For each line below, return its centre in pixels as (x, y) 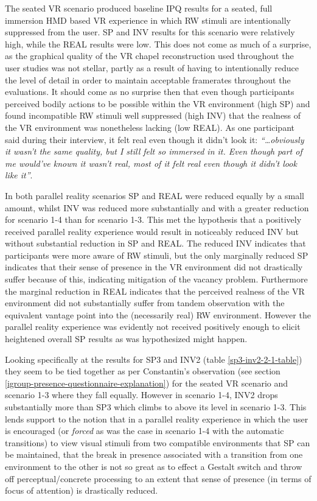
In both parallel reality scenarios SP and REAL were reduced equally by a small (155, 195)
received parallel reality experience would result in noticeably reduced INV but (152, 231)
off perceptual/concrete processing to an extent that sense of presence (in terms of (158, 478)
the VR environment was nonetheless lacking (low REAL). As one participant (150, 127)
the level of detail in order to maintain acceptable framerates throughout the (148, 79)
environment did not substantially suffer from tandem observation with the (145, 303)
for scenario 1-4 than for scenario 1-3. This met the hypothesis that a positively (153, 219)
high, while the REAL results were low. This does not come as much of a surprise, (158, 44)
